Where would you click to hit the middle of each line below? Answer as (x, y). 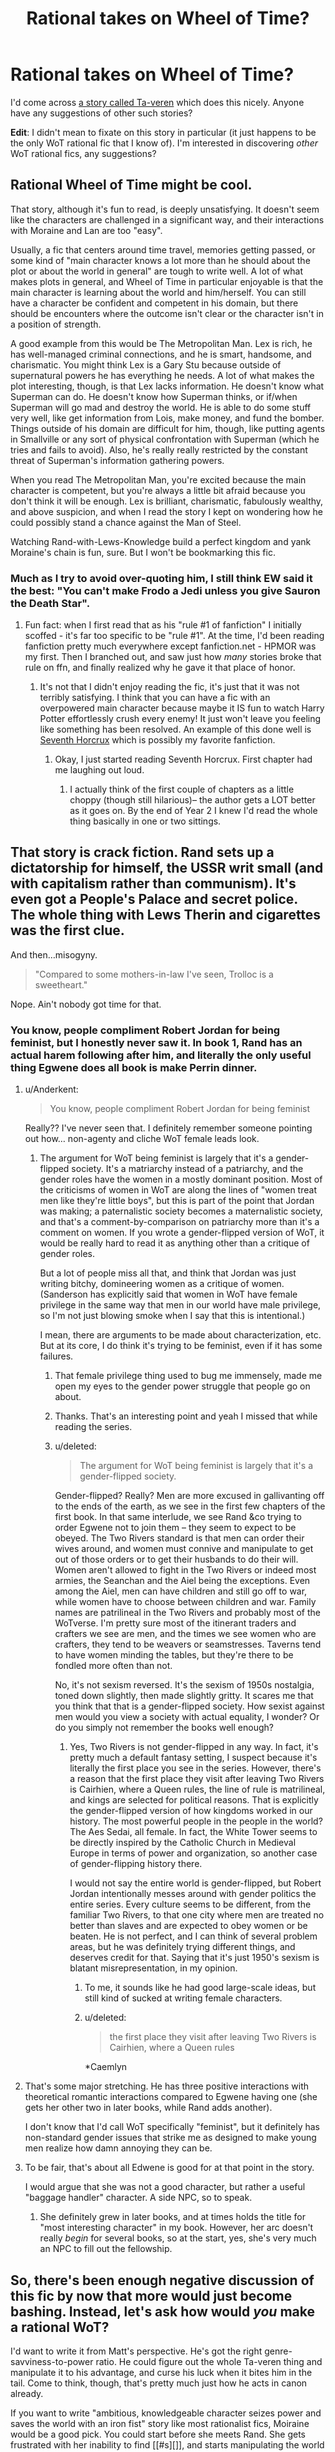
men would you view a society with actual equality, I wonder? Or (187, 1717)
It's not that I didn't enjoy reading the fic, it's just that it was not (169, 687)
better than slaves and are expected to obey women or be (188, 1926)
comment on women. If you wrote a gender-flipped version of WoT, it (182, 1233)
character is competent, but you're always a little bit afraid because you (158, 490)
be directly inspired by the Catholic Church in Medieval (183, 1843)
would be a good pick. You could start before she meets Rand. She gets (158, 2434)
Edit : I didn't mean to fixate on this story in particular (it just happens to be (163, 132)
